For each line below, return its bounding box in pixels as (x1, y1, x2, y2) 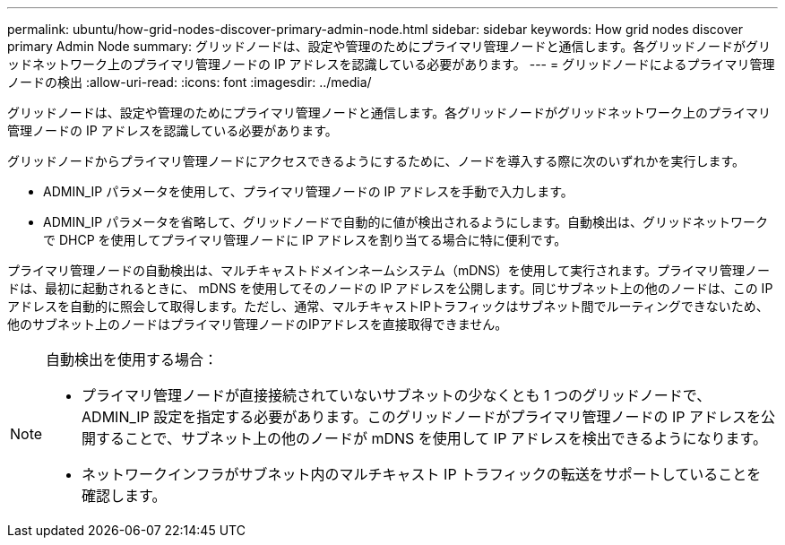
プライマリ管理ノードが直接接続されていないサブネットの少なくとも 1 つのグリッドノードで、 (82, 386, 712, 404)
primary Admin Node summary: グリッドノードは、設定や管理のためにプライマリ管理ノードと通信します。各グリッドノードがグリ (7, 39, 771, 54)
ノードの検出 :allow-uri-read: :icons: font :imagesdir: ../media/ (7, 74, 372, 90)
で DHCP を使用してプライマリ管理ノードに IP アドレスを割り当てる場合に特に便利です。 (43, 232, 567, 247)
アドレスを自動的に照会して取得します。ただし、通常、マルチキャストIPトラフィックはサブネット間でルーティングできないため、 (7, 298, 769, 314)
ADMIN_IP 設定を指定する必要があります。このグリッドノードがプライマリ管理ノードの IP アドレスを (82, 408, 761, 426)
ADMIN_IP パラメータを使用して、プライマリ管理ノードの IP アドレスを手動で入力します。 (43, 184, 574, 199)
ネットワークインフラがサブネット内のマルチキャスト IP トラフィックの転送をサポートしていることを (82, 465, 762, 483)
